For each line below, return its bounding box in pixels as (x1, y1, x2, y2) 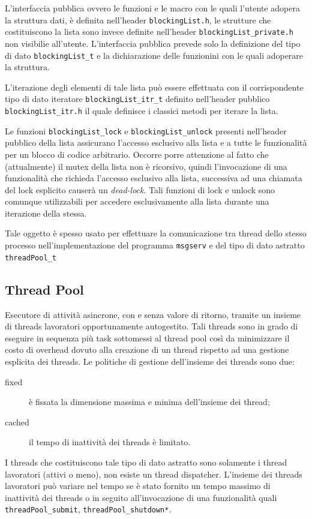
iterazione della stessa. (5, 206, 87, 219)
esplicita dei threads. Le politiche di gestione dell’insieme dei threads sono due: (5, 355, 295, 367)
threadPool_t (5, 253, 56, 262)
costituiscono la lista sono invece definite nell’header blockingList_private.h (5, 25, 293, 38)
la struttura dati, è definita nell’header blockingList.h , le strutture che (5, 13, 271, 26)
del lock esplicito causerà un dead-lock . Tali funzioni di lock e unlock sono (5, 183, 275, 196)
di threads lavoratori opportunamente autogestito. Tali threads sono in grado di (5, 320, 298, 332)
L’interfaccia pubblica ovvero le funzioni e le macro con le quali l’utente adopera (5, 2, 300, 14)
